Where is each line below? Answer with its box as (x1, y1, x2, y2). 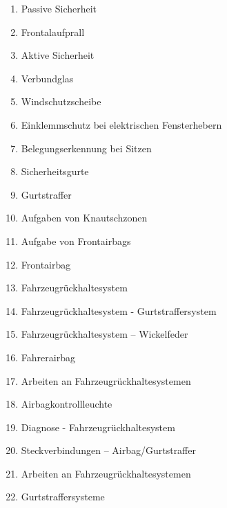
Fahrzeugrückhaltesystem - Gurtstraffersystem (21, 303, 217, 318)
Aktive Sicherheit (21, 48, 95, 62)
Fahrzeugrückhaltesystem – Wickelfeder (21, 327, 188, 341)
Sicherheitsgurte (21, 164, 89, 179)
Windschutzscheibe (21, 94, 101, 109)
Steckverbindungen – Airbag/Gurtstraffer (21, 443, 196, 457)
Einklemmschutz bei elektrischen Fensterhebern (21, 117, 222, 131)
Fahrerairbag (21, 350, 75, 364)
